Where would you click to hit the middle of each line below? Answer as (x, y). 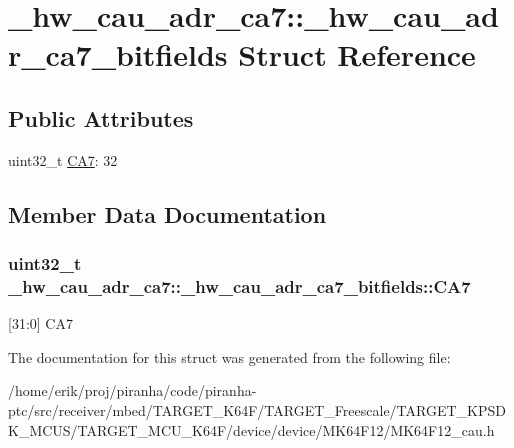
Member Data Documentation (167, 213)
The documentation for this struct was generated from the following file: (229, 356)
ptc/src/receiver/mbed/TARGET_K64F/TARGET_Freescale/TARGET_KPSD (257, 410)
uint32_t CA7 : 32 (63, 159)
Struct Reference (357, 54)
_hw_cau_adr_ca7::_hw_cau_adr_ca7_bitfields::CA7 (239, 285)
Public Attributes (101, 117)
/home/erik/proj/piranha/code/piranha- (132, 390)
